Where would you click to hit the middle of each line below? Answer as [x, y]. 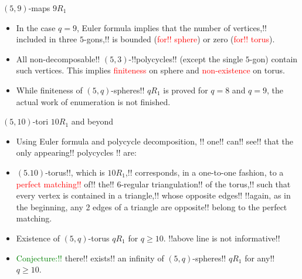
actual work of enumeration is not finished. [93, 101]
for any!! [260, 258]
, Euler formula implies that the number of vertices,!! [172, 27]
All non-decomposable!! [58, 58]
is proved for [186, 90]
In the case [36, 27]
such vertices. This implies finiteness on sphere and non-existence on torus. [150, 70]
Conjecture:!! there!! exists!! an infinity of [90, 258]
